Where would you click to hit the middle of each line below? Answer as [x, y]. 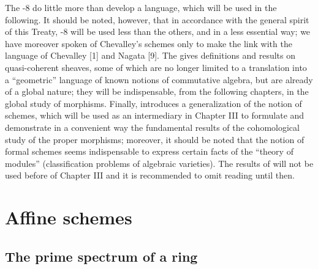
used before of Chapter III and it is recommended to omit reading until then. [150, 175]
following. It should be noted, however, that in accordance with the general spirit [157, 19]
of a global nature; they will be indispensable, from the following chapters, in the [157, 91]
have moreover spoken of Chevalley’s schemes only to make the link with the [149, 43]
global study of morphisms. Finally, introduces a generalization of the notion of [153, 103]
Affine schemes [69, 217]
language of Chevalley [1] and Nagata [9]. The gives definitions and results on [150, 55]
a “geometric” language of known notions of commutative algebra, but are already [159, 79]
